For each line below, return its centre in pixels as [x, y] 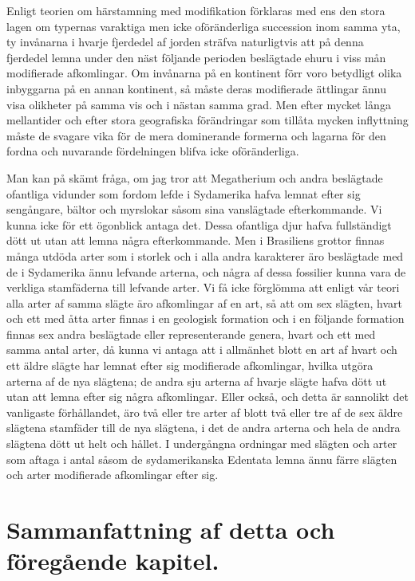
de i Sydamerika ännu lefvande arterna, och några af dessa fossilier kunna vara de [206, 271]
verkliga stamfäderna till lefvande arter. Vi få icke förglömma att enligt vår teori [203, 287]
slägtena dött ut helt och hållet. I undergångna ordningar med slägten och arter [202, 444]
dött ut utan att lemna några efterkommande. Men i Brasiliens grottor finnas [196, 240]
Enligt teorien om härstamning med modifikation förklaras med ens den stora [196, 10]
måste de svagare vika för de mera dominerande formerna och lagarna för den [196, 135]
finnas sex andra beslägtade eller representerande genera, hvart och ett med [191, 334]
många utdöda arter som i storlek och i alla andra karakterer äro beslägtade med [205, 255]
